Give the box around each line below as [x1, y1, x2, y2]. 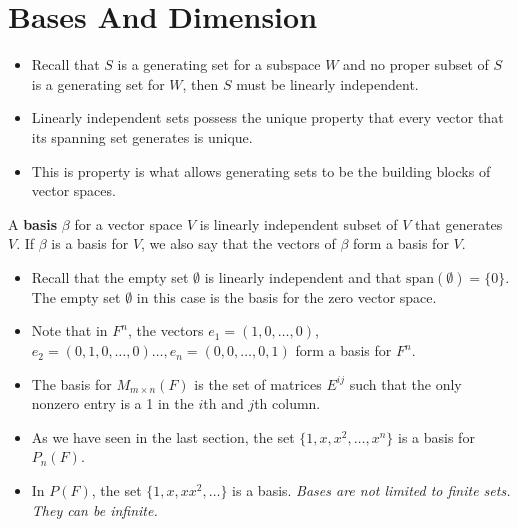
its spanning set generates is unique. [31, 126, 253, 147]
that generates [415, 213, 503, 234]
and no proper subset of [343, 54, 489, 75]
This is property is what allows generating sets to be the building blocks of [31, 160, 491, 181]
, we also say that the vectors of [141, 233, 336, 254]
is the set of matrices [194, 373, 322, 394]
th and [203, 393, 244, 414]
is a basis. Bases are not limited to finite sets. [232, 480, 511, 501]
